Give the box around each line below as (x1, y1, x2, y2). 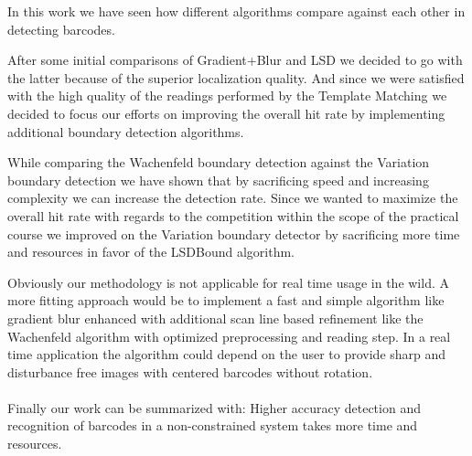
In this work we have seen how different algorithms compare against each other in (7, 2, 466, 20)
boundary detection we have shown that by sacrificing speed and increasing (7, 170, 429, 189)
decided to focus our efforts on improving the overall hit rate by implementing (7, 103, 445, 122)
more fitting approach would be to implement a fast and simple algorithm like (7, 291, 445, 310)
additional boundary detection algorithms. (7, 122, 244, 141)
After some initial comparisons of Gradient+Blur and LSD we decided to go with (7, 50, 463, 69)
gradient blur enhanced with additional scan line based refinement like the (7, 308, 424, 327)
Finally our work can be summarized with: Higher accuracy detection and (7, 398, 421, 417)
